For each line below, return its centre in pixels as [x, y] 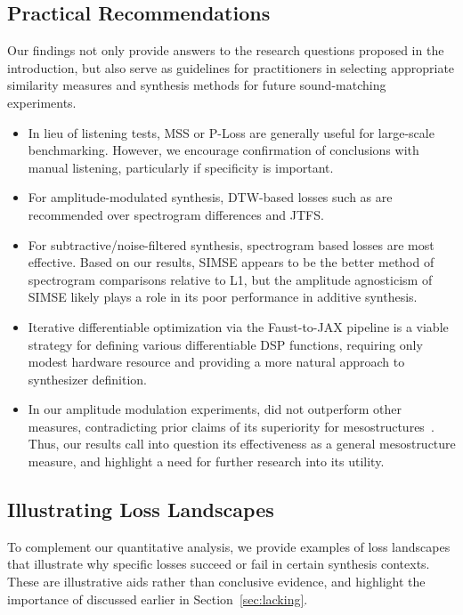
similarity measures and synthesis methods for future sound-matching [197, 85]
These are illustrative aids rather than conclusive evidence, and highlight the [216, 582]
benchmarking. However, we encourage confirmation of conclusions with [223, 150]
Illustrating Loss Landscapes [141, 510]
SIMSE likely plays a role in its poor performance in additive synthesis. [223, 297]
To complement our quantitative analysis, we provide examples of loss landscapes [229, 546]
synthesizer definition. [88, 379]
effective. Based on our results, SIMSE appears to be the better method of [231, 262]
